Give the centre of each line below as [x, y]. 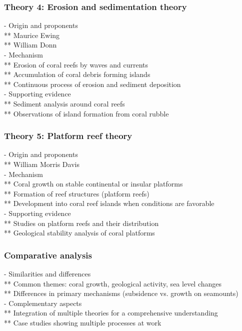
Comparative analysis [48, 255]
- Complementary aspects [43, 303]
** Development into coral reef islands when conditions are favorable [109, 203]
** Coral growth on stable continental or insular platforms [93, 184]
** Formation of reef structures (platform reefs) [77, 193]
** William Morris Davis [42, 164]
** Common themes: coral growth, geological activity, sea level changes [113, 283]
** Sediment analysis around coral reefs [64, 103]
